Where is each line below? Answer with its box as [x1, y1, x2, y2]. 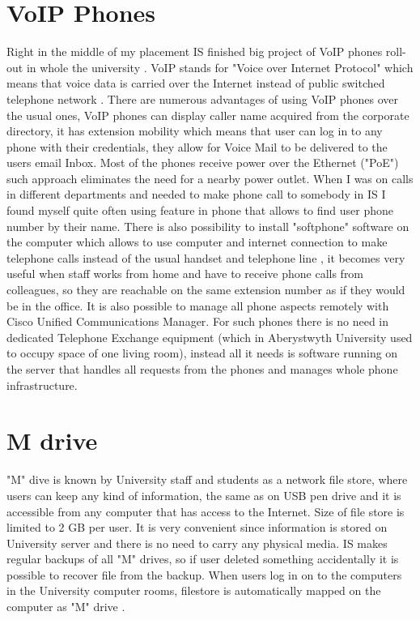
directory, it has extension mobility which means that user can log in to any [6, 122, 383, 139]
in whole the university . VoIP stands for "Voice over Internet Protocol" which [26, 58, 414, 75]
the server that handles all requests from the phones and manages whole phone [6, 361, 398, 377]
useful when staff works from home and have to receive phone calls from [6, 265, 364, 282]
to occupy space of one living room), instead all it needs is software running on [6, 344, 398, 361]
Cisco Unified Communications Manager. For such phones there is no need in [6, 313, 389, 330]
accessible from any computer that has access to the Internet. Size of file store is [6, 502, 405, 520]
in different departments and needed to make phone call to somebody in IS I [6, 186, 386, 203]
